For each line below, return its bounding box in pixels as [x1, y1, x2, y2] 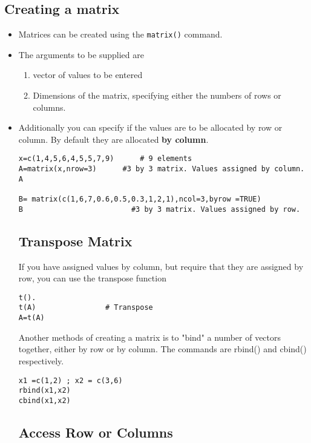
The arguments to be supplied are [18, 48, 144, 61]
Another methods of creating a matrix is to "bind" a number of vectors [18, 330, 281, 343]
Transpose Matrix [18, 231, 133, 250]
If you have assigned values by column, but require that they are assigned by [18, 260, 304, 272]
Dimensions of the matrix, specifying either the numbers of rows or [33, 89, 281, 102]
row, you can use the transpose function [18, 272, 166, 284]
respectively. [18, 354, 64, 367]
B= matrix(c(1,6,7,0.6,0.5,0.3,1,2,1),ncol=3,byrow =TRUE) [18, 195, 261, 204]
